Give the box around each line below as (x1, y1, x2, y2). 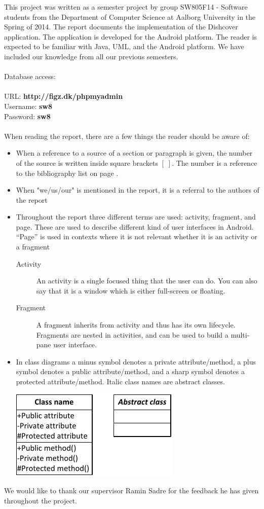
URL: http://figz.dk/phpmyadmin (4, 91, 123, 101)
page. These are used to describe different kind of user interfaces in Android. (16, 221, 254, 232)
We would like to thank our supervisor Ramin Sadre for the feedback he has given (4, 485, 259, 496)
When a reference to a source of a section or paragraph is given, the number (16, 148, 253, 158)
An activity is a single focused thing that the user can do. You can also (36, 275, 257, 286)
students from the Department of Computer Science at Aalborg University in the (4, 11, 256, 22)
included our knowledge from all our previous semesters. (4, 51, 178, 61)
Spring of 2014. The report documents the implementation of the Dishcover (4, 21, 238, 32)
